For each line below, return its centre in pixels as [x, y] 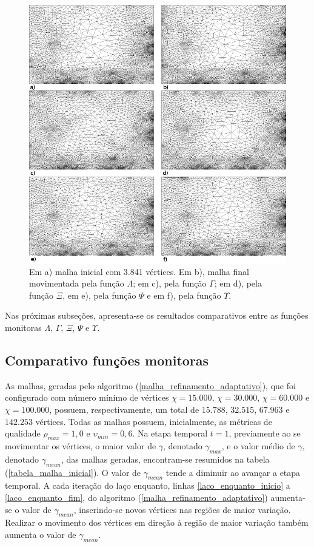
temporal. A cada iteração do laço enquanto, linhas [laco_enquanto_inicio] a [148, 485]
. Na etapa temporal [170, 433]
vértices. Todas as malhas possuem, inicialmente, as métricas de [154, 421]
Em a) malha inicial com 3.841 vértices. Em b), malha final [139, 271]
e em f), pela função [184, 295]
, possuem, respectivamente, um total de [124, 409]
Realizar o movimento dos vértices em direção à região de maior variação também [157, 522]
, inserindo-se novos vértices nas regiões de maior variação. [182, 509]
